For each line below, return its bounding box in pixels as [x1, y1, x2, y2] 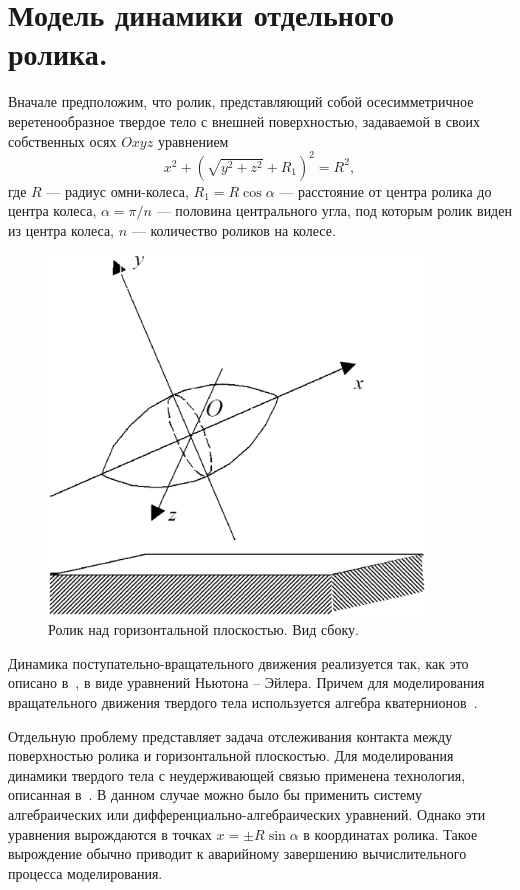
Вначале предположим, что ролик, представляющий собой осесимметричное [8, 91, 474, 112]
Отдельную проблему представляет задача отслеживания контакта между [8, 725, 453, 746]
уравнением [157, 130, 229, 151]
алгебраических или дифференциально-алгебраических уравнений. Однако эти [8, 804, 486, 825]
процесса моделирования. [8, 862, 163, 883]
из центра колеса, [8, 219, 114, 240]
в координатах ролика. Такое [303, 823, 478, 844]
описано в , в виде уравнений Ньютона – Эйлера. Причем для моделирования [8, 672, 485, 693]
